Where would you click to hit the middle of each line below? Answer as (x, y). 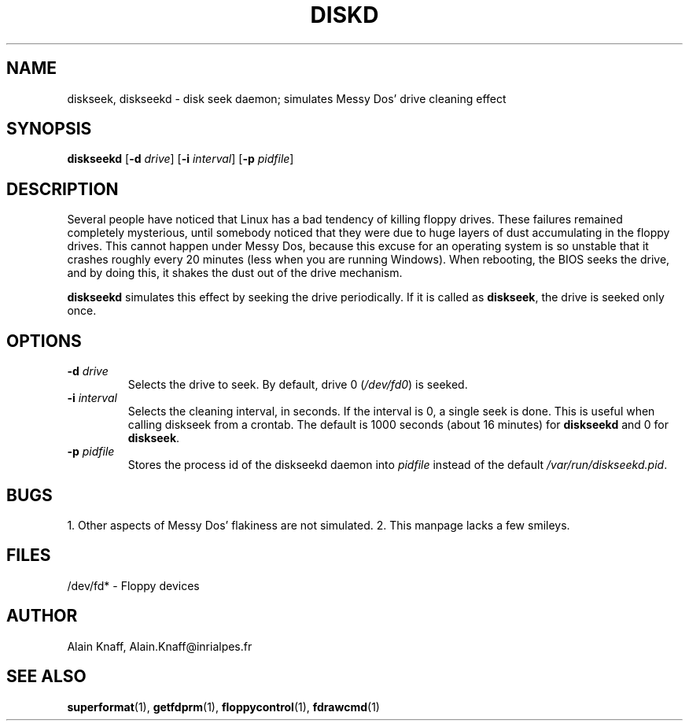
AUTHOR (42, 616)
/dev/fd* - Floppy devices (133, 585)
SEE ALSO (46, 677)
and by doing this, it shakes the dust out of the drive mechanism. (235, 273)
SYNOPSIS (49, 129)
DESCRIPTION (63, 189)
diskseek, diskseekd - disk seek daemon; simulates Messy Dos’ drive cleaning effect (287, 98)
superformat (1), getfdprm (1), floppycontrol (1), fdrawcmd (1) (223, 707)
